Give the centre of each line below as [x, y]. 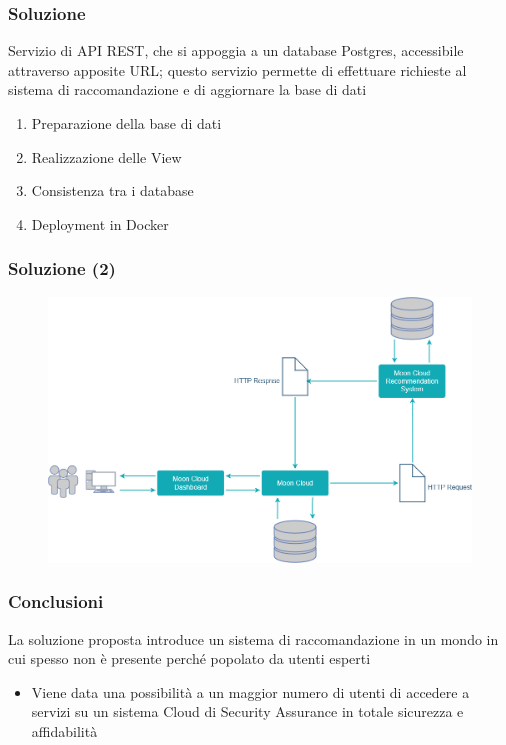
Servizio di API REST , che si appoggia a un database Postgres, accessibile [236, 50]
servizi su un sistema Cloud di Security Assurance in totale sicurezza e [247, 711]
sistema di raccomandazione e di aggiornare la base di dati [187, 89]
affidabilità [64, 730]
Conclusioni [56, 601]
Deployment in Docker [100, 223]
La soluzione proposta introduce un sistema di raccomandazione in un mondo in [253, 638]
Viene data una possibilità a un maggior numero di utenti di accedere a [250, 691]
